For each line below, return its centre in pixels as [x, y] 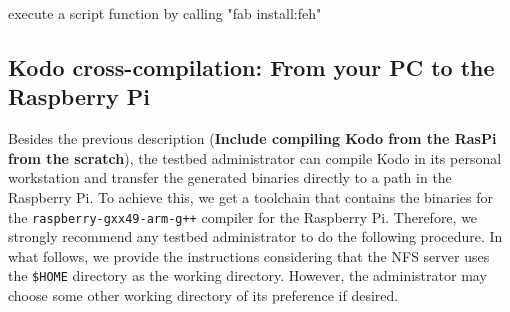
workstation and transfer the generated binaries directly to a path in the [230, 177]
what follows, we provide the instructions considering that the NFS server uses [249, 255]
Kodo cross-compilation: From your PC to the [251, 66]
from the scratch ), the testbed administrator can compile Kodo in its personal [255, 157]
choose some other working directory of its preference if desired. [203, 295]
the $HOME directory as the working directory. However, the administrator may [247, 275]
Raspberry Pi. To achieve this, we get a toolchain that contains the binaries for [251, 196]
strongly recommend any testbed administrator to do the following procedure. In [255, 236]
